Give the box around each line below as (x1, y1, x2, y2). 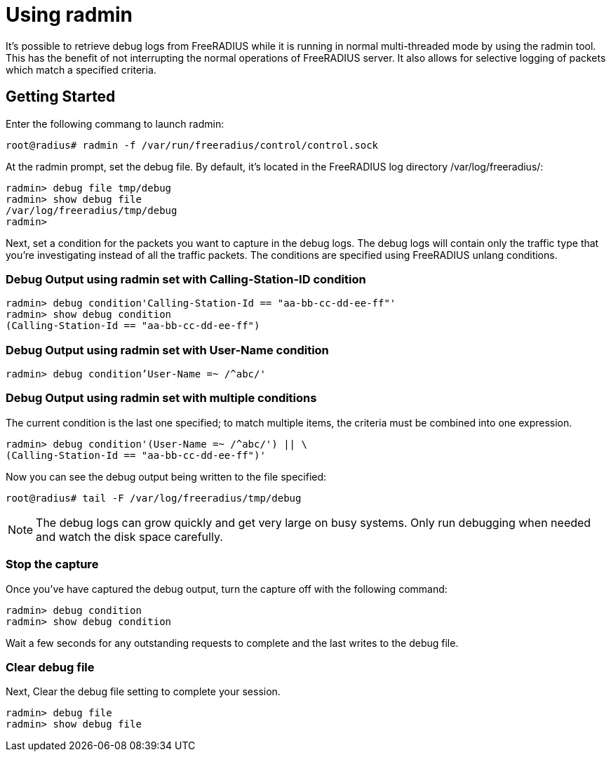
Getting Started (6, 88, 116, 106)
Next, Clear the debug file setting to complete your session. (6, 685, 281, 698)
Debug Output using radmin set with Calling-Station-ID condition (6, 272, 366, 286)
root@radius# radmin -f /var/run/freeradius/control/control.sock (6, 139, 379, 151)
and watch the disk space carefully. (36, 529, 223, 544)
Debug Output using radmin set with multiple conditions (6, 391, 317, 406)
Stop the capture (6, 557, 99, 572)
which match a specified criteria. (6, 63, 156, 76)
